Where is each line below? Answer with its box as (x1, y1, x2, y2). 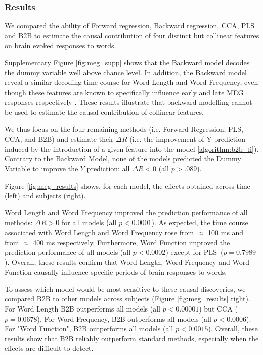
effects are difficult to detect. (5, 343, 94, 353)
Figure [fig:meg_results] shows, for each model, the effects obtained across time (5, 180, 250, 191)
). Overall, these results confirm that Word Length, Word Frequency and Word (5, 256, 249, 267)
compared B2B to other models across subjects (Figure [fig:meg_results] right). (5, 293, 250, 304)
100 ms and (208, 227, 244, 237)
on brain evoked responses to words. (5, 40, 116, 51)
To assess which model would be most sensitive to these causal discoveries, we (5, 283, 246, 294)
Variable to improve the (5, 163, 78, 173)
